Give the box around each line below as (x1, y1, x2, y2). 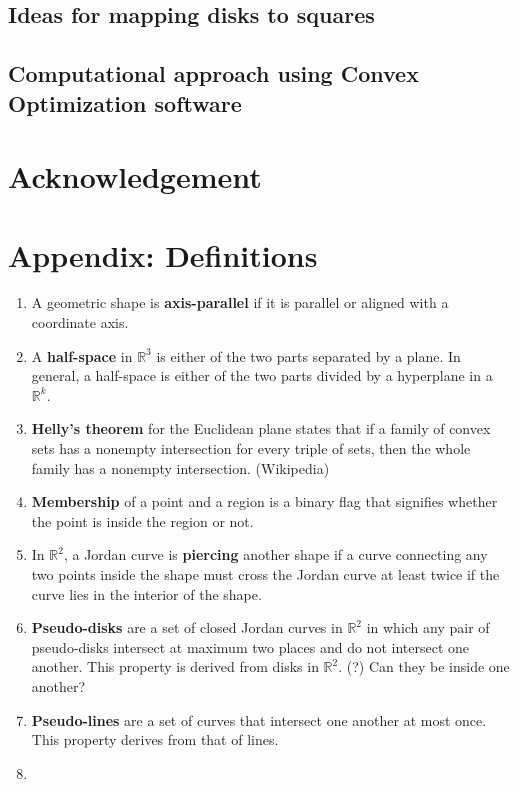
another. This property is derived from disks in (31, 656, 319, 677)
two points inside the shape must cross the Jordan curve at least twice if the (31, 563, 500, 584)
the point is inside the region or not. (31, 510, 254, 531)
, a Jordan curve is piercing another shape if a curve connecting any (63, 544, 488, 565)
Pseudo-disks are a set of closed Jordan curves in (31, 617, 343, 638)
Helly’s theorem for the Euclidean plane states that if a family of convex (31, 418, 491, 439)
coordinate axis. (31, 312, 129, 333)
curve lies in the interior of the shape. (31, 583, 262, 604)
